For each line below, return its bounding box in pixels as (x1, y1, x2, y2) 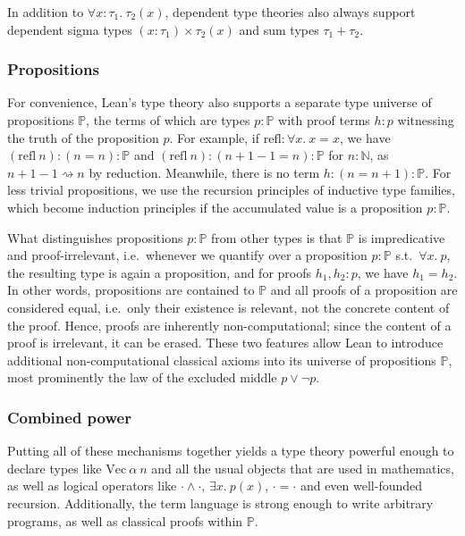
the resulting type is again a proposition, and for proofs (7, 263, 312, 281)
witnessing (397, 111, 454, 129)
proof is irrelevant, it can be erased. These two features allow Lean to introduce (7, 333, 444, 352)
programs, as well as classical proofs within (7, 511, 243, 530)
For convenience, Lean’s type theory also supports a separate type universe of (7, 93, 432, 112)
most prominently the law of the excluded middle (7, 368, 277, 387)
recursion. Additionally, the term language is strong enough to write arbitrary (7, 493, 434, 512)
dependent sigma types (7, 20, 132, 38)
